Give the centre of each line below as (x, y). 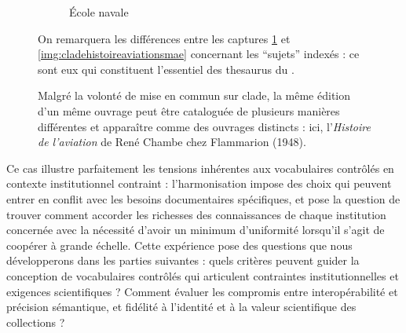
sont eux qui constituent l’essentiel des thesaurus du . (166, 69)
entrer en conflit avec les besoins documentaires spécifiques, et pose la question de (203, 198)
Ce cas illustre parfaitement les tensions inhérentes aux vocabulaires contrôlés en (200, 168)
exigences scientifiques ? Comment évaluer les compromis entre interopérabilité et (202, 291)
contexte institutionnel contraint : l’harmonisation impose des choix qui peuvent (199, 183)
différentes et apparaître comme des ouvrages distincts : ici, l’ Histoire (204, 126)
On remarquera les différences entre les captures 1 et (164, 38)
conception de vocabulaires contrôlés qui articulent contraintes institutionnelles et (203, 275)
